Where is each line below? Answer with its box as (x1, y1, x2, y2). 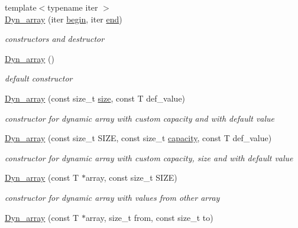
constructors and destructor (5, 32, 105, 45)
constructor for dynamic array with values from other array (5, 191, 220, 203)
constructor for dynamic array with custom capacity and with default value (5, 112, 275, 124)
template (5, 1, 37, 13)
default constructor (5, 72, 73, 84)
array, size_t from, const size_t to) (85, 211, 213, 223)
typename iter (47, 1, 98, 13)
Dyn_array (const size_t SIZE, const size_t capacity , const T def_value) (5, 132, 272, 144)
